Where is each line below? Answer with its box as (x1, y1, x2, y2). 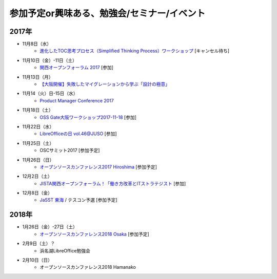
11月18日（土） (22, 107, 53, 113)
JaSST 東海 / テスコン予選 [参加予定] (39, 197, 117, 203)
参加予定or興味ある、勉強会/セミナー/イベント (9, 8, 206, 19)
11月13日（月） (22, 74, 53, 80)
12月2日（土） (22, 173, 52, 179)
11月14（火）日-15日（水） (22, 90, 78, 97)
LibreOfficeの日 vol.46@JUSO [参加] (39, 131, 117, 137)
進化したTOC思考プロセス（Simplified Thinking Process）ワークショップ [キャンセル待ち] (39, 48, 230, 54)
